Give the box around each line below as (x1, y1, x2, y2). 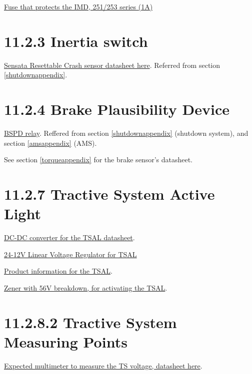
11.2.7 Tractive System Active (4, 184, 215, 204)
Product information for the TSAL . (4, 266, 112, 276)
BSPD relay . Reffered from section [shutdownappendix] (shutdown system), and (4, 128, 248, 138)
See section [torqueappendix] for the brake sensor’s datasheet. (4, 154, 193, 165)
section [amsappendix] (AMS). (4, 137, 97, 148)
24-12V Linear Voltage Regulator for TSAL (4, 249, 137, 259)
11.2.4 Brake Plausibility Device (4, 99, 229, 119)
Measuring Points (4, 331, 127, 352)
